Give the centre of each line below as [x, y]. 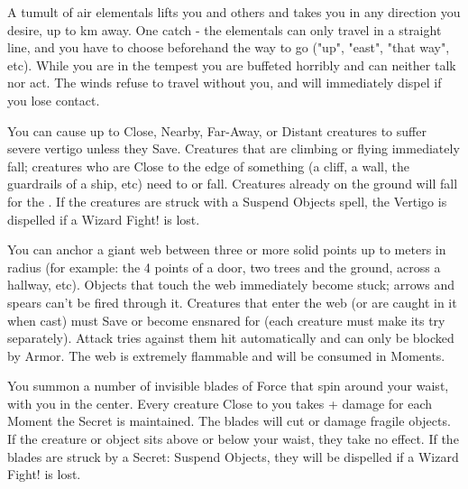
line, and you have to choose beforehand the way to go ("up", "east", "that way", [229, 47]
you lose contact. [54, 100]
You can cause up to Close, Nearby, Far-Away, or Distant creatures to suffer [217, 130]
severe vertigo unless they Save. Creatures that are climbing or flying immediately [234, 148]
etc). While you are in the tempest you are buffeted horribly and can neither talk [232, 65]
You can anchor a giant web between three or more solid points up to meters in [227, 249]
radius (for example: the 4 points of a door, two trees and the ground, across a [224, 267]
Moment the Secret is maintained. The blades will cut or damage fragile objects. [229, 421]
